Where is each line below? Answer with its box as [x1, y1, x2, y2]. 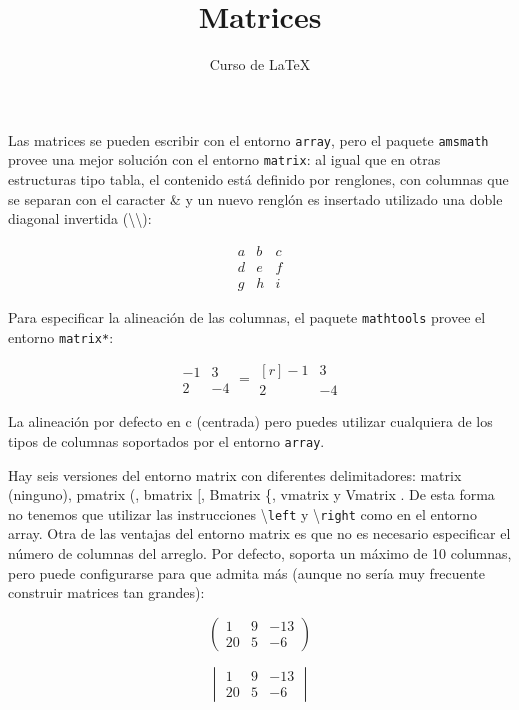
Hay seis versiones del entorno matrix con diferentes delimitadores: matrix [8, 464, 462, 485]
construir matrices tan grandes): [8, 582, 205, 603]
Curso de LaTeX [209, 54, 311, 75]
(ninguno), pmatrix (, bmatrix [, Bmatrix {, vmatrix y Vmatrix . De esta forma [8, 484, 495, 505]
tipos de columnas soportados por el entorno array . [8, 430, 325, 451]
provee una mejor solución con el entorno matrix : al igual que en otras [8, 149, 441, 170]
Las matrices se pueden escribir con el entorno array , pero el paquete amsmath [8, 129, 489, 150]
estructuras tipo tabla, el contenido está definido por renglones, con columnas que [8, 169, 509, 190]
